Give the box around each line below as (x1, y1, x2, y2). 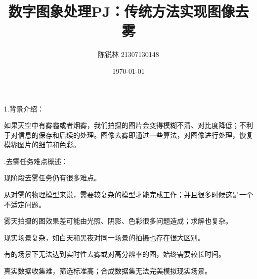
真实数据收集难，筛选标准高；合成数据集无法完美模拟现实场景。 (4, 266, 212, 276)
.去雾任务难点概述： (4, 156, 68, 166)
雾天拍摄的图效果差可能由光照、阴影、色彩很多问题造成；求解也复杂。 (4, 216, 232, 226)
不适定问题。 (4, 199, 45, 209)
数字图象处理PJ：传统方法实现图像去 (8, 1, 249, 21)
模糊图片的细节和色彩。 (4, 139, 80, 150)
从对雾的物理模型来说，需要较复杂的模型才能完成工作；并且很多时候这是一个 (4, 189, 253, 200)
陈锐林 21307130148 (98, 49, 159, 59)
